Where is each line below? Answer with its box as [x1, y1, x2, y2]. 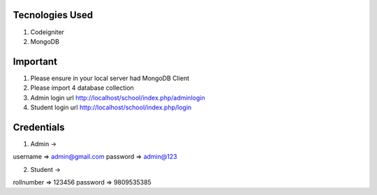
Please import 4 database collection [30, 84, 134, 92]
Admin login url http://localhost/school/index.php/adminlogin [30, 93, 205, 102]
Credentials [13, 121, 65, 133]
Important [13, 56, 57, 68]
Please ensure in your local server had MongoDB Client [30, 74, 190, 82]
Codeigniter [30, 28, 64, 36]
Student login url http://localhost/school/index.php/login [30, 103, 192, 111]
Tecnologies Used [13, 9, 94, 21]
